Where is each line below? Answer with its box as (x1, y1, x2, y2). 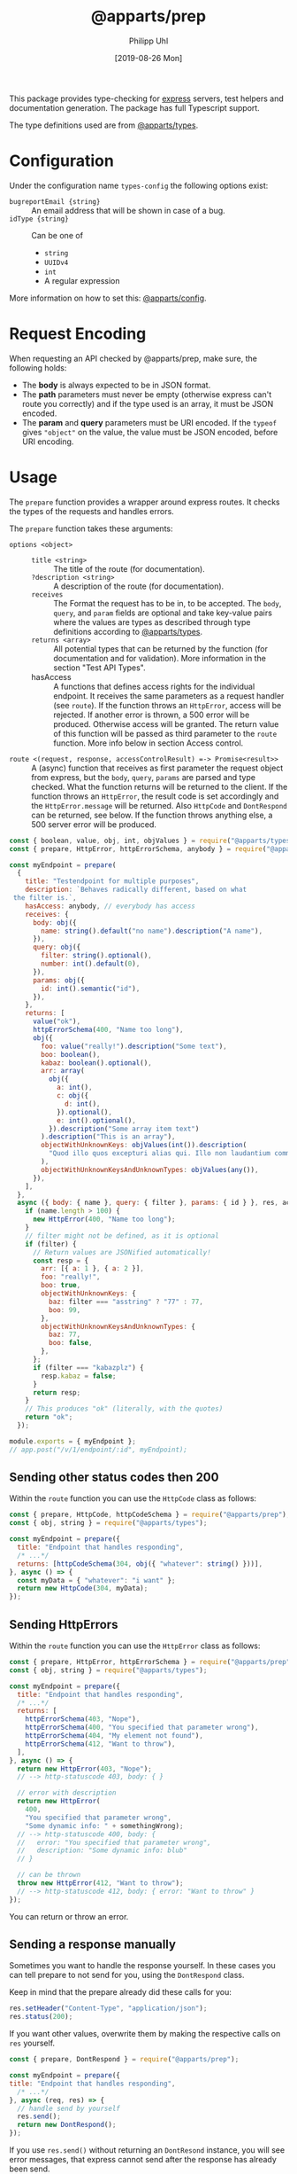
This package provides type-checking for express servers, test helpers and (9, 93, 285, 104)
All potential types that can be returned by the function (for (53, 643, 268, 653)
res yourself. (9, 2037, 56, 2049)
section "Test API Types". (53, 662, 146, 673)
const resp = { (32, 1256, 89, 1265)
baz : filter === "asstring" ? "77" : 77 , (48, 1297, 203, 1306)
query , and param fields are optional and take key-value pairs (53, 607, 272, 618)
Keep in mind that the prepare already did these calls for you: (9, 1987, 232, 1998)
